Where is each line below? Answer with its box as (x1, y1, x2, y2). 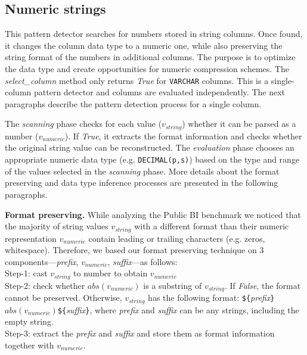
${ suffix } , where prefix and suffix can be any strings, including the (57, 303, 299, 316)
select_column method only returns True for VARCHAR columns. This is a (5, 74, 269, 86)
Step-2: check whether (5, 279, 85, 291)
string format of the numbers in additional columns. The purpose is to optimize (5, 51, 296, 63)
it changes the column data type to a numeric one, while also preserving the (5, 39, 283, 51)
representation (5, 232, 57, 244)
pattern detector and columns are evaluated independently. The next (33, 86, 285, 98)
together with (5, 338, 54, 351)
